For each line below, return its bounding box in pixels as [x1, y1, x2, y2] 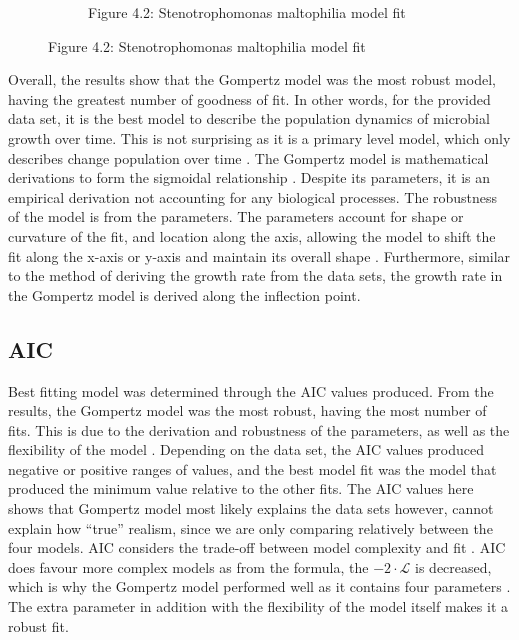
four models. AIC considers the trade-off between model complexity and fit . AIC [8, 537, 506, 558]
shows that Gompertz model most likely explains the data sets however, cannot [8, 498, 494, 519]
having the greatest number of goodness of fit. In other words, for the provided [8, 88, 491, 109]
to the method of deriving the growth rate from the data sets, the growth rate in [8, 265, 503, 286]
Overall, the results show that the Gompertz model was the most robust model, [8, 69, 496, 90]
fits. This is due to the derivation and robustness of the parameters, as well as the [8, 419, 510, 440]
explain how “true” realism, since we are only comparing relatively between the [8, 517, 493, 538]
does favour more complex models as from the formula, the [8, 556, 369, 577]
